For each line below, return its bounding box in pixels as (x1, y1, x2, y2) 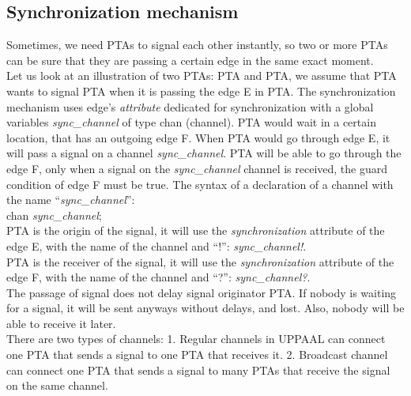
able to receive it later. (6, 315, 116, 331)
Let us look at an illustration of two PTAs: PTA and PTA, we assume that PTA (6, 67, 397, 84)
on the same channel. (6, 377, 108, 394)
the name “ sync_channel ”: (6, 191, 135, 208)
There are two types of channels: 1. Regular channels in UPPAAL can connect (6, 330, 386, 347)
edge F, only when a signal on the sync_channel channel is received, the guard (6, 160, 388, 176)
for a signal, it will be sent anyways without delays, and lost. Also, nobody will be (6, 300, 405, 316)
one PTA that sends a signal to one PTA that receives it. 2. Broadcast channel (6, 346, 388, 363)
